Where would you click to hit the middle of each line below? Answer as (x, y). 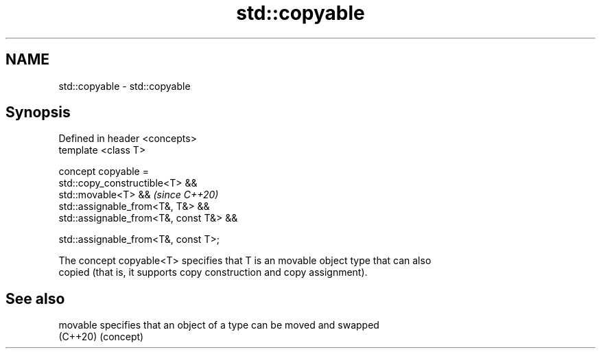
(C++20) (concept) (101, 337)
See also (35, 298)
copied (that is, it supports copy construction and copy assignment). (213, 272)
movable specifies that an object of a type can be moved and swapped (219, 325)
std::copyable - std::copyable (125, 86)
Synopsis (38, 113)
